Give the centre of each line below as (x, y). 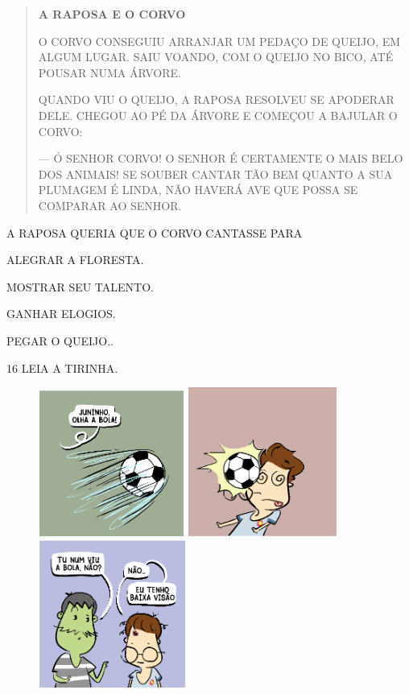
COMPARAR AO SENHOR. (110, 205)
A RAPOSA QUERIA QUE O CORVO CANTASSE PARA (155, 232)
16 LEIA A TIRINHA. (62, 368)
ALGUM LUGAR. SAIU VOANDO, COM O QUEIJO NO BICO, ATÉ (216, 57)
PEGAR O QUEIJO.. (60, 340)
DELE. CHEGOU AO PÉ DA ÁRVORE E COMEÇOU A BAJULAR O (218, 115)
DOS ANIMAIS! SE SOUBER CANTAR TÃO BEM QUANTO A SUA (215, 173)
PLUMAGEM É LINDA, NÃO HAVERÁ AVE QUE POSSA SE (198, 190)
